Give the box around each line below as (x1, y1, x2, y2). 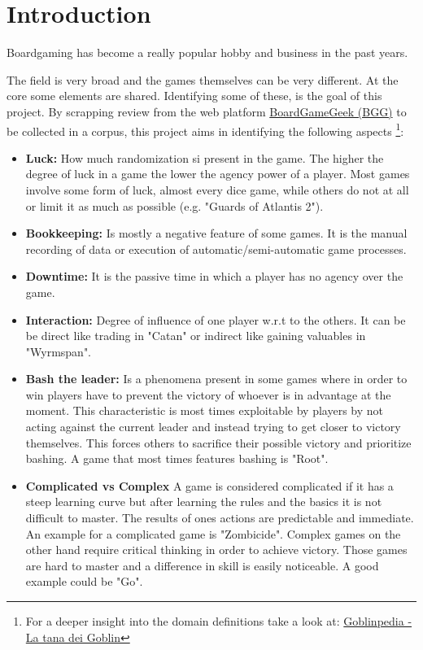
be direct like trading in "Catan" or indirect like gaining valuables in (25, 327, 366, 344)
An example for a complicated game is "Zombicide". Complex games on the (25, 525, 401, 542)
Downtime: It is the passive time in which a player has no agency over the (25, 268, 403, 285)
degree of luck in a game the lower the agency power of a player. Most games (25, 165, 410, 182)
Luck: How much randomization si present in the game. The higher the (25, 149, 384, 166)
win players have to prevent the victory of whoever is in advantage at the (25, 386, 391, 403)
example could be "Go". (25, 573, 143, 590)
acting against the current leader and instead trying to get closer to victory (25, 418, 401, 435)
